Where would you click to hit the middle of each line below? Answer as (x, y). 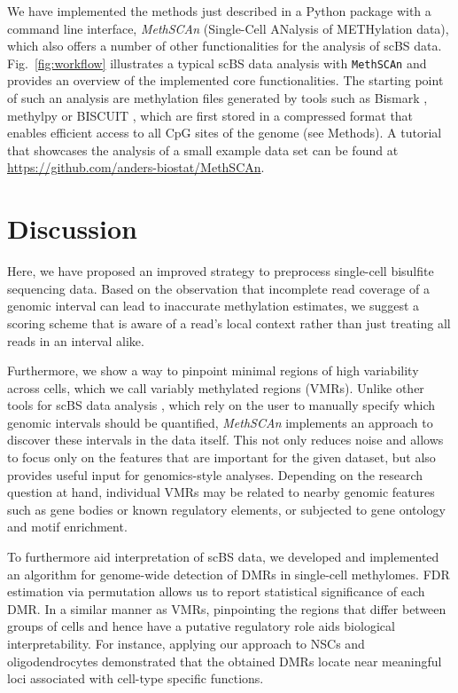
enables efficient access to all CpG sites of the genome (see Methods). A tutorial (225, 133)
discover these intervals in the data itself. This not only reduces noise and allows (225, 440)
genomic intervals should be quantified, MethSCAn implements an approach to (220, 422)
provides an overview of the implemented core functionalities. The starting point (225, 80)
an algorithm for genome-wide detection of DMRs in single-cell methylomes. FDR (229, 574)
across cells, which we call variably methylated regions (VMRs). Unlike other (216, 387)
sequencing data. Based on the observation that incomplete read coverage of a (218, 288)
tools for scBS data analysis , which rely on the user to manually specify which (221, 405)
